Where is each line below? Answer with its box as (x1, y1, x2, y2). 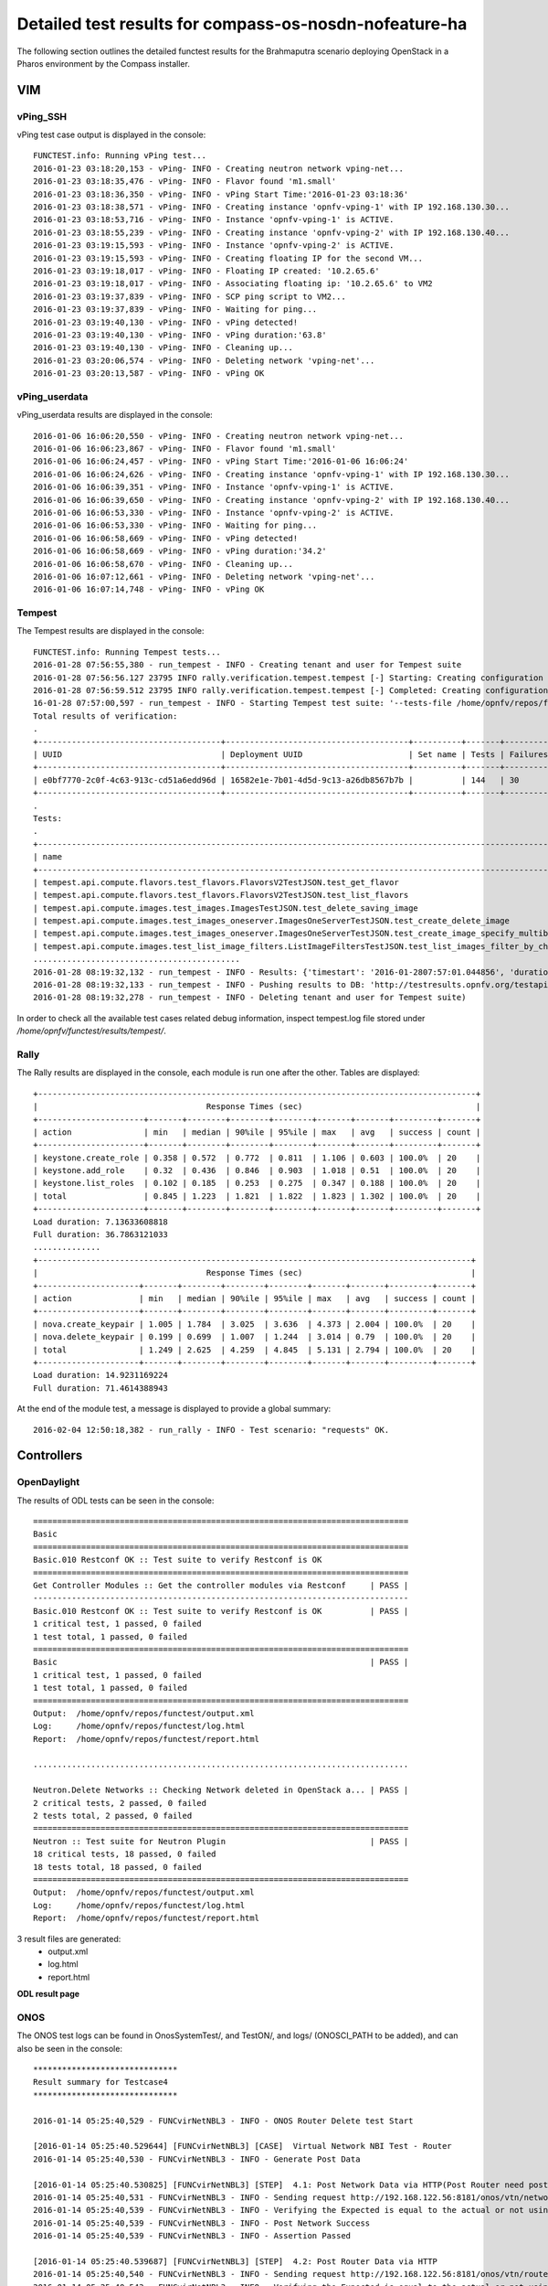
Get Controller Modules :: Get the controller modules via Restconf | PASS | (33, 1580, 409, 1590)
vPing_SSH (16, 110, 68, 123)
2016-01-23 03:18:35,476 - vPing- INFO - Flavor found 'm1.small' (33, 176, 337, 187)
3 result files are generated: (16, 1933, 121, 1944)
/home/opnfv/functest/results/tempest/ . (16, 1025, 166, 1037)
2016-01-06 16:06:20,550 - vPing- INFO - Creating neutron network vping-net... (33, 431, 405, 441)
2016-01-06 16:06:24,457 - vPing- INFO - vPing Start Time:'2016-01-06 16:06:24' (33, 456, 409, 466)
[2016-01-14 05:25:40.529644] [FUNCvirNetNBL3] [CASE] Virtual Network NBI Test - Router (33, 2141, 452, 2152)
